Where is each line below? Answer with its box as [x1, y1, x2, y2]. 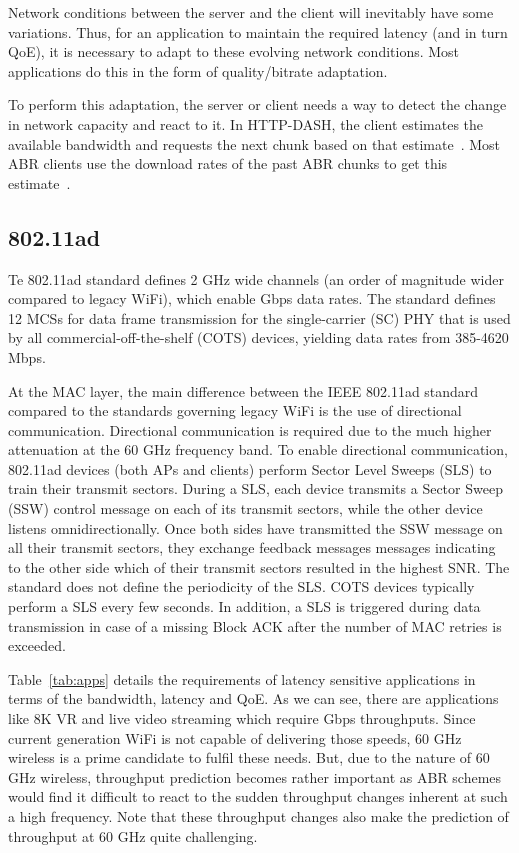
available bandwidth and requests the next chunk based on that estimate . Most [8, 133, 500, 154]
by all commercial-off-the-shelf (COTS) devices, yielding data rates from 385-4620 [8, 327, 509, 348]
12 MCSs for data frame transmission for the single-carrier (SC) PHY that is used [8, 307, 511, 328]
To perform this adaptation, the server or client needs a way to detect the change [8, 94, 507, 115]
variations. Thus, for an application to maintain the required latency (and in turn [8, 21, 508, 42]
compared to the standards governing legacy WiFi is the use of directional [8, 400, 462, 421]
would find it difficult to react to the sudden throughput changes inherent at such [8, 786, 508, 807]
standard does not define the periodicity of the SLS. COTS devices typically [8, 576, 475, 597]
